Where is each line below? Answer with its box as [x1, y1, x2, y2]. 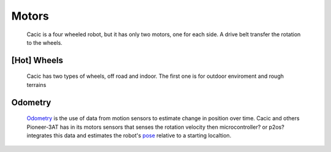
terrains [26, 81, 47, 88]
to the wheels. [26, 39, 63, 46]
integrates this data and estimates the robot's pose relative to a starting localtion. [26, 132, 232, 139]
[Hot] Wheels [11, 55, 64, 66]
